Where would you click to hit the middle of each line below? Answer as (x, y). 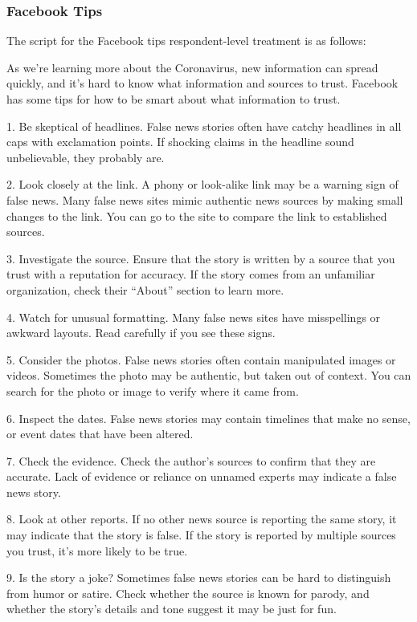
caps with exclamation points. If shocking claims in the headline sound (180, 142)
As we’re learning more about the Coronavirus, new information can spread (192, 67)
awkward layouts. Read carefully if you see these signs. (141, 333)
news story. (34, 492)
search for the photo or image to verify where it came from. (153, 390)
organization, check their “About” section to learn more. (145, 289)
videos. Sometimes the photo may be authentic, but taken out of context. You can (209, 375)
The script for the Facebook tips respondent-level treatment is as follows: (186, 41)
